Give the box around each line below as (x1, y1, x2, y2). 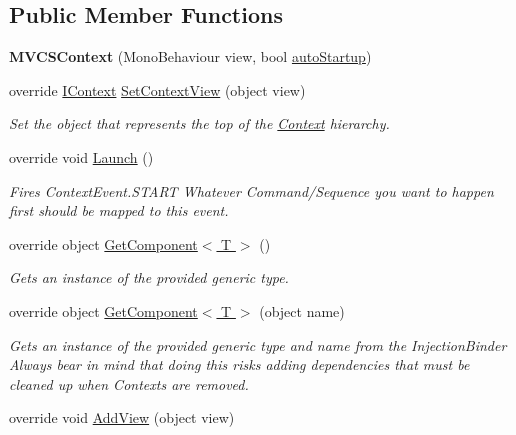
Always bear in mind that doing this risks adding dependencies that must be (9, 354, 470, 375)
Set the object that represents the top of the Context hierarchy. (9, 113, 390, 134)
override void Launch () (9, 146, 154, 167)
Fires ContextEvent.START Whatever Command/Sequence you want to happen (9, 180, 494, 201)
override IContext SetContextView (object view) (9, 79, 306, 100)
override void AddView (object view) (9, 407, 235, 428)
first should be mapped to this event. (9, 200, 229, 221)
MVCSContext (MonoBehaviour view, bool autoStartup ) (9, 46, 372, 67)
